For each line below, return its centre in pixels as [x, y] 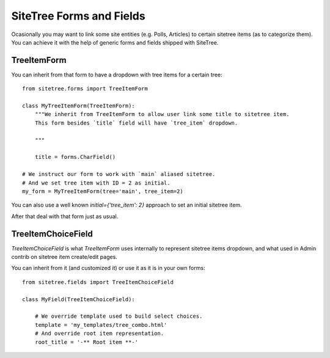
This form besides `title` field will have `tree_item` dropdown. [136, 123]
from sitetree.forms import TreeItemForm [85, 89]
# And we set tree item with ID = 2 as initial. [96, 183]
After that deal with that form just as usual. [65, 216]
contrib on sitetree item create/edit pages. [64, 257]
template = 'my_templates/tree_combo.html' [101, 325]
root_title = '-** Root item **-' [86, 342]
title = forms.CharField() [75, 157]
